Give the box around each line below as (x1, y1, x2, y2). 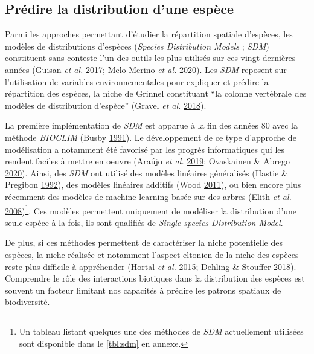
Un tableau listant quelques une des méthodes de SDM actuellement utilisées (19, 324, 304, 337)
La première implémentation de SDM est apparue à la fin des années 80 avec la (5, 119, 298, 132)
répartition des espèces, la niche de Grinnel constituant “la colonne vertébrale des (5, 87, 307, 100)
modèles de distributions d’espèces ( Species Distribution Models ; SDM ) (5, 39, 269, 52)
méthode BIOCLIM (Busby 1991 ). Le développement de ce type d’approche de (5, 130, 296, 143)
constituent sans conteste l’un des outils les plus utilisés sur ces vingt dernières (5, 51, 296, 64)
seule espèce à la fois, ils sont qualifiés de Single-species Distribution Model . (5, 216, 283, 228)
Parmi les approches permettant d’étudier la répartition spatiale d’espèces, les (5, 28, 293, 40)
